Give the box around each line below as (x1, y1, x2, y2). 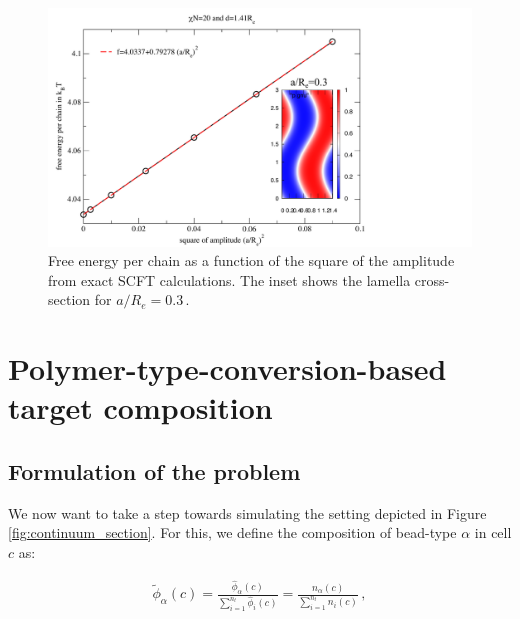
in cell (474, 522, 512, 543)
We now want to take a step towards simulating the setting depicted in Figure (8, 502, 487, 523)
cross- (414, 269, 450, 290)
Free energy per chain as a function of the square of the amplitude (48, 250, 455, 271)
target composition (8, 387, 273, 428)
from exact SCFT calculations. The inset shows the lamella (48, 269, 411, 290)
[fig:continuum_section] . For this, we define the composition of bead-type (8, 522, 457, 543)
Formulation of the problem (8, 455, 301, 486)
